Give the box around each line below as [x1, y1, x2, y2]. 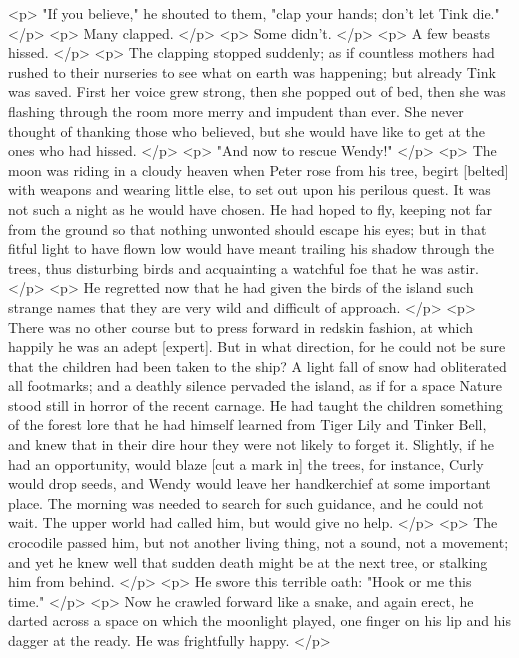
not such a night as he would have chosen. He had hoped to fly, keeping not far [8, 198, 493, 219]
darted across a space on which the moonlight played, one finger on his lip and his [8, 610, 511, 631]
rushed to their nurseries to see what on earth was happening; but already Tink [8, 61, 496, 82]
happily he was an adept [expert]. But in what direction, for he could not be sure [8, 336, 506, 357]
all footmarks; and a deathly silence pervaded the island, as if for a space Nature [8, 375, 503, 396]
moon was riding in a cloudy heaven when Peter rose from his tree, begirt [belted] [8, 159, 509, 180]
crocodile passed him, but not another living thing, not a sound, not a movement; [8, 532, 509, 553]
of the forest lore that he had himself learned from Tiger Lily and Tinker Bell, [8, 414, 487, 435]
